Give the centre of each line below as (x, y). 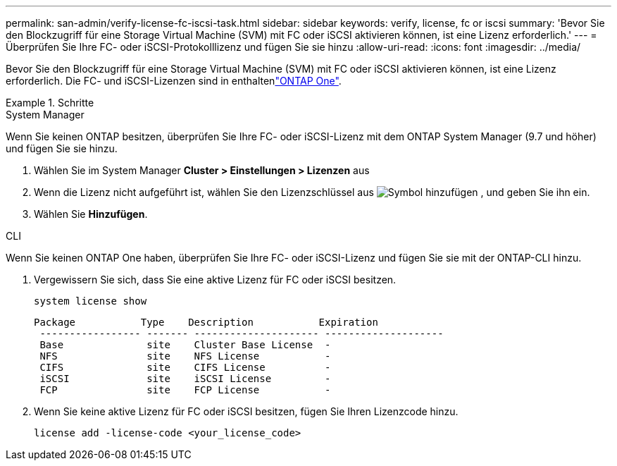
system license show (91, 301)
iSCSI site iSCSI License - (185, 379)
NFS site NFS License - (185, 356)
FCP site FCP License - (185, 390)
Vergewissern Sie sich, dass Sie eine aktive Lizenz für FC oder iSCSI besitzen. (215, 280)
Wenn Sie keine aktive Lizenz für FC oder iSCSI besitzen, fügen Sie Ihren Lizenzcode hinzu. (246, 411)
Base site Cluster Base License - (185, 345)
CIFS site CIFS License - (185, 367)
